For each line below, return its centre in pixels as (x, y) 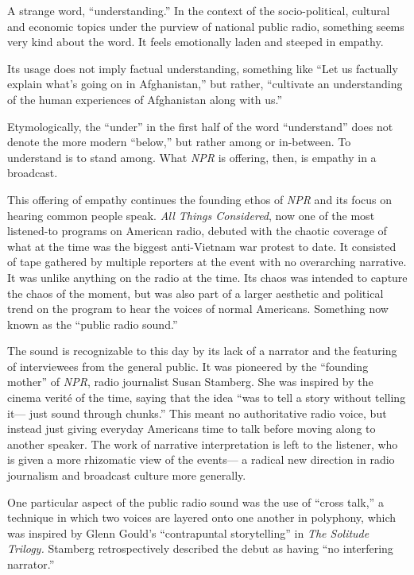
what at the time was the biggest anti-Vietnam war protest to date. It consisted (202, 246)
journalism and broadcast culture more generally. (127, 475)
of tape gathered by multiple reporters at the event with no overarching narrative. (207, 262)
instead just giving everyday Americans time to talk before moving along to (192, 428)
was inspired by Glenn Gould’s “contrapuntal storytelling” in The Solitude (188, 533)
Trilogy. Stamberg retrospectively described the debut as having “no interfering (200, 548)
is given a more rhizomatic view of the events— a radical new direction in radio (201, 459)
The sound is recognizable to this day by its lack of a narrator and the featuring (202, 351)
